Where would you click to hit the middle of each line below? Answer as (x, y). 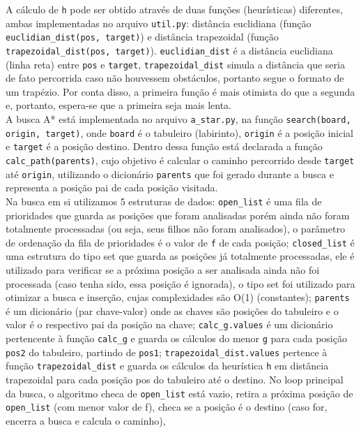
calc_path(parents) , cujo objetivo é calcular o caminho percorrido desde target (180, 160)
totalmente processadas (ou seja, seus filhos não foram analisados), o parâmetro (175, 229)
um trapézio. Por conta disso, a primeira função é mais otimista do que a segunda (180, 91)
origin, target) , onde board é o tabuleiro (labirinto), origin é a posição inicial (179, 132)
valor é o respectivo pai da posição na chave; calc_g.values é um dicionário (169, 324)
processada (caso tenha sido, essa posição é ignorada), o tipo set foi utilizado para (180, 283)
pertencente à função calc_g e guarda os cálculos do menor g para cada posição (176, 338)
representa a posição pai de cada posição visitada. (112, 188)
